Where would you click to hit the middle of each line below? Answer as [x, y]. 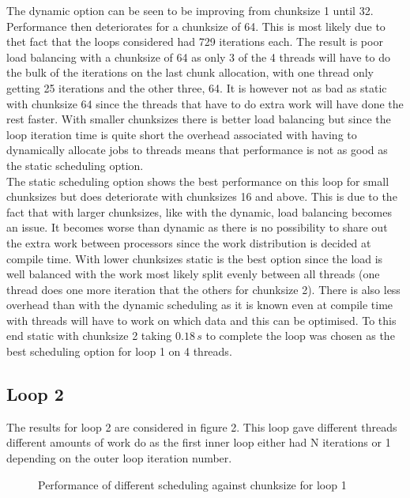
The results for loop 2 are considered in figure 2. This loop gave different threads [202, 426]
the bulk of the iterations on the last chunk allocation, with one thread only [190, 72]
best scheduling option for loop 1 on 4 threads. [119, 351]
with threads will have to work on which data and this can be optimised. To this [201, 320]
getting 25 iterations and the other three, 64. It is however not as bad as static [197, 87]
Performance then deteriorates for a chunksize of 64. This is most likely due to [196, 26]
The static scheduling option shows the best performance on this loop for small [198, 181]
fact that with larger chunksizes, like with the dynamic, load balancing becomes [199, 211]
